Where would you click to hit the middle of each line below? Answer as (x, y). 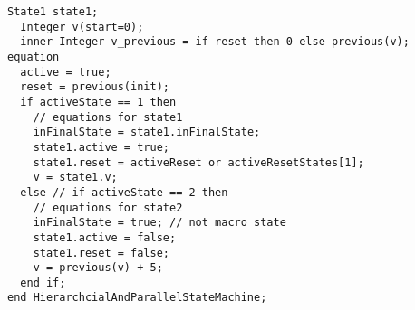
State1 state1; (53, 12)
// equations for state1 (108, 117)
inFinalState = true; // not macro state (159, 223)
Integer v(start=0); (82, 27)
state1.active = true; (101, 147)
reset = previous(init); (95, 87)
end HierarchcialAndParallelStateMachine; (137, 298)
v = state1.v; (75, 178)
